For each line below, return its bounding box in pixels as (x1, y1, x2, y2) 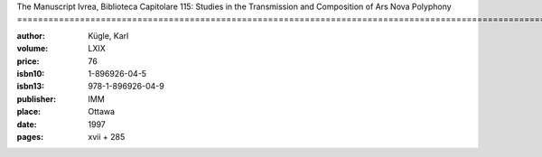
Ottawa (88, 106, 116, 117)
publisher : (16, 93, 57, 104)
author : (16, 30, 45, 41)
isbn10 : (16, 68, 45, 78)
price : (16, 55, 40, 67)
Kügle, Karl (88, 30, 129, 41)
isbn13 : (16, 81, 45, 92)
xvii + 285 (88, 131, 126, 142)
